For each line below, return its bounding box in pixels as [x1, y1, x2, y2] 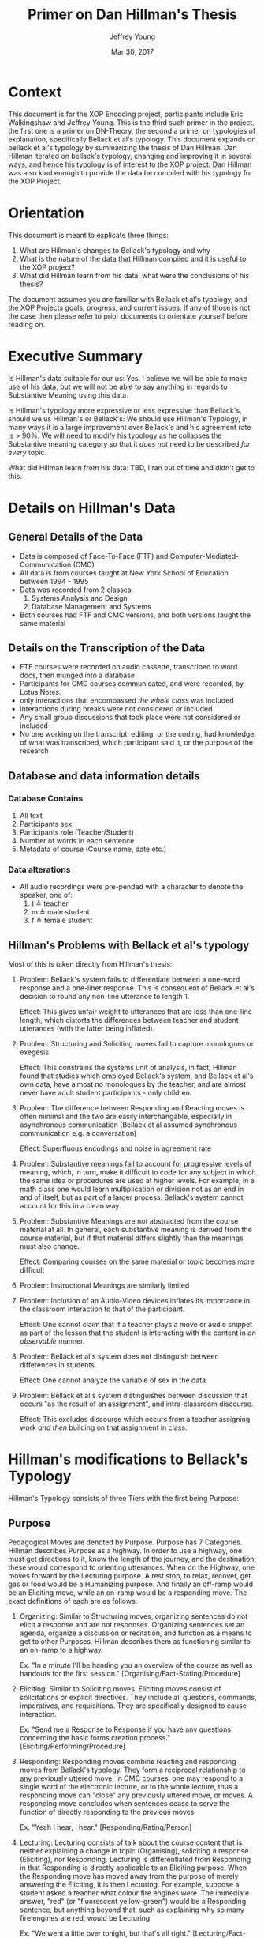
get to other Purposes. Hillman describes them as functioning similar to [19, 1636, 251, 1646]
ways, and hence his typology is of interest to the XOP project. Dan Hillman [8, 160, 252, 169]
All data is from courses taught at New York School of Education [19, 567, 229, 578]
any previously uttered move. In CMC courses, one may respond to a [19, 1773, 244, 1783]
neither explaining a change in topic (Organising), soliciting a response [19, 1846, 249, 1855]
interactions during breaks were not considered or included [19, 704, 213, 714]
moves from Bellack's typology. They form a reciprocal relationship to [19, 1765, 246, 1774]
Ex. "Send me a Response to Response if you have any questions [19, 1725, 231, 1734]
